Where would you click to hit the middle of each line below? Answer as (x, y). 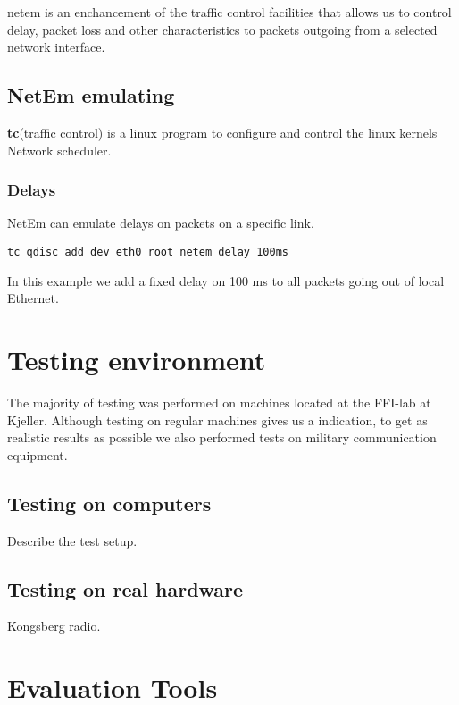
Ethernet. (33, 298)
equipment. (38, 454)
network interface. (56, 47)
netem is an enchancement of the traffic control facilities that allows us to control (229, 12)
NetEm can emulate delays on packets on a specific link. (161, 223)
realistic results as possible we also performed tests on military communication (222, 437)
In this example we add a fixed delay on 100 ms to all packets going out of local (226, 280)
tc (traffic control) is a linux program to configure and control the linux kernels (222, 132)
